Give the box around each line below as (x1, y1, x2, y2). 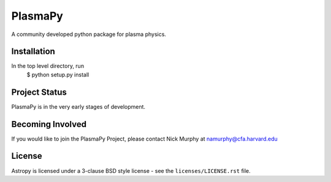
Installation (11, 46, 55, 57)
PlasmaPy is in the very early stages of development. (11, 103, 146, 110)
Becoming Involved (11, 119, 87, 129)
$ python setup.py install (26, 71, 89, 78)
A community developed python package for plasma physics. (11, 31, 167, 38)
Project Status (11, 87, 67, 97)
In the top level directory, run (11, 62, 85, 70)
